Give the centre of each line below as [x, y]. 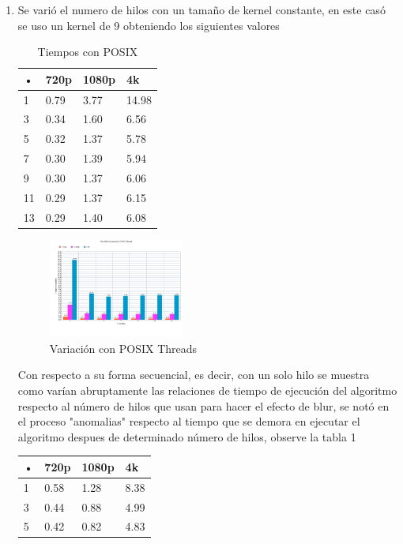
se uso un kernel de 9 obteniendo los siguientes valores [149, 25]
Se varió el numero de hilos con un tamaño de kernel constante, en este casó [201, 9]
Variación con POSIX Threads [123, 348]
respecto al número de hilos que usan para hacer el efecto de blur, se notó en [203, 405]
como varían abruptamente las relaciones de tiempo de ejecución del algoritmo [207, 390]
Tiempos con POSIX [88, 52]
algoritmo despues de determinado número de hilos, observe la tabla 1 [187, 436]
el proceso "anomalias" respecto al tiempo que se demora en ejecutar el [189, 421]
